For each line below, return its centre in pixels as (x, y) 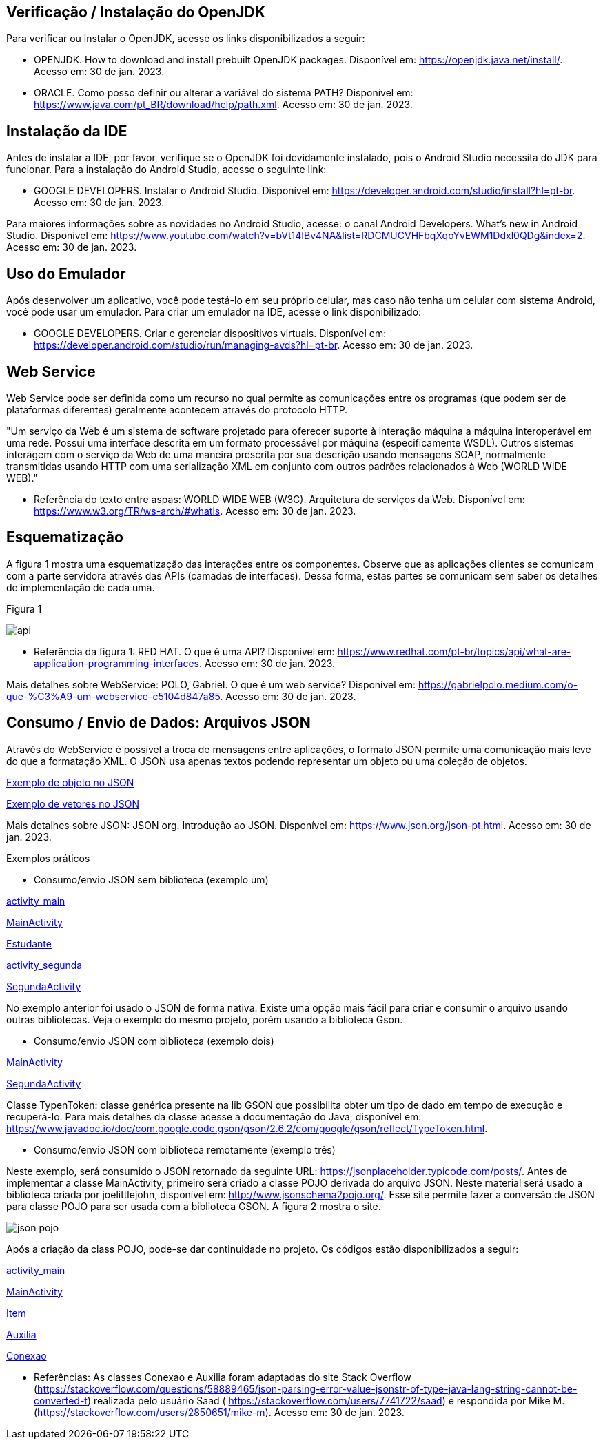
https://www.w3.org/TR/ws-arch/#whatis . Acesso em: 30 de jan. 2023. (195, 511)
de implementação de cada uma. (81, 587)
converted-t (61, 1400)
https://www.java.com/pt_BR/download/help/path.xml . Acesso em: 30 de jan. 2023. (223, 105)
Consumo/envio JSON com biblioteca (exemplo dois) (154, 1041)
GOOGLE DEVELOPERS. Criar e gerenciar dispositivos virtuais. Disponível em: (210, 334)
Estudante (29, 943)
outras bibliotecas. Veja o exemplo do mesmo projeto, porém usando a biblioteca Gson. (205, 1019)
